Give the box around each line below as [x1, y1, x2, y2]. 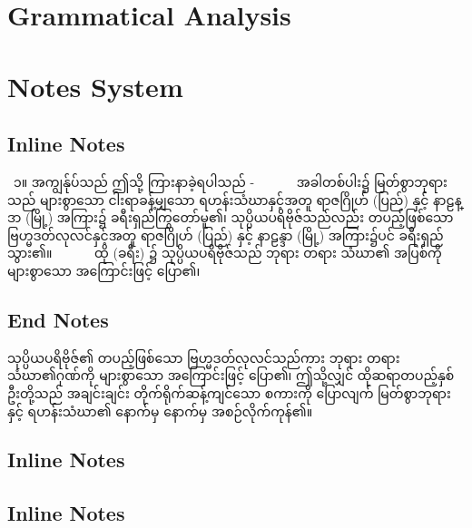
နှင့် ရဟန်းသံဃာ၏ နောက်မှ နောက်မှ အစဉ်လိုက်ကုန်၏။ [7, 401, 313, 420]
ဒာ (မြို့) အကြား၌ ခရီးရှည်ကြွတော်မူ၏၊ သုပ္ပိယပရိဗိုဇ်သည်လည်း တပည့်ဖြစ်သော [7, 208, 454, 227]
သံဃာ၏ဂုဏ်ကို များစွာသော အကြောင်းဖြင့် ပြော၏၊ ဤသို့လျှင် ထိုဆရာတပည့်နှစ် [7, 366, 455, 385]
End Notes [7, 305, 109, 333]
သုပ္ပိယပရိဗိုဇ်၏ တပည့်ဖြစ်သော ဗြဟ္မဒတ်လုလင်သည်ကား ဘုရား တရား [7, 347, 400, 367]
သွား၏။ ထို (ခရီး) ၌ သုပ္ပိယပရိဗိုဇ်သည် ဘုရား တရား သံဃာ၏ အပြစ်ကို [7, 243, 442, 262]
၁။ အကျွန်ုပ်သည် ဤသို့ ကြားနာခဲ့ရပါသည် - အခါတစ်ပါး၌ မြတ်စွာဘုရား [13, 171, 447, 191]
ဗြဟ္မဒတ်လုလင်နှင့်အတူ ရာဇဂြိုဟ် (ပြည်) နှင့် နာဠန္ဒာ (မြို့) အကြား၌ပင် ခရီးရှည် [7, 225, 444, 244]
